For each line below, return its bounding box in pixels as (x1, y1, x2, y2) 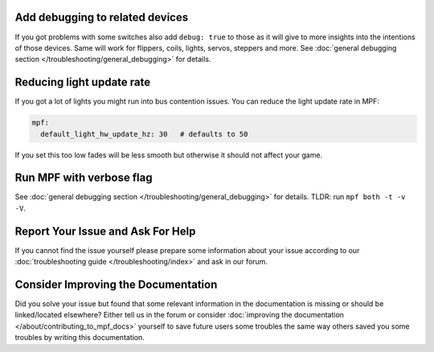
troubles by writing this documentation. (14, 333, 145, 342)
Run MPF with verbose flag (14, 171, 153, 185)
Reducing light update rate (14, 76, 151, 89)
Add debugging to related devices (14, 10, 189, 24)
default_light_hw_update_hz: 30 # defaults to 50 (40, 129, 248, 138)
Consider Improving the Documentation (14, 277, 218, 291)
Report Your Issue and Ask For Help (14, 224, 196, 238)
